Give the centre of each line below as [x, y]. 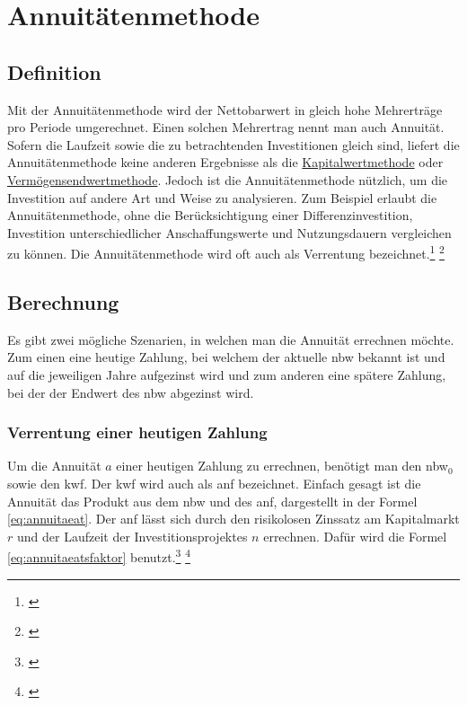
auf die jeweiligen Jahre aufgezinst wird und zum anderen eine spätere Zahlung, [227, 374]
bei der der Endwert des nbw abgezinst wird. [131, 392]
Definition [54, 71]
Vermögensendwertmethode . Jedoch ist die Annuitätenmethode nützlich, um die [228, 179]
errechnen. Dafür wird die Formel [355, 536]
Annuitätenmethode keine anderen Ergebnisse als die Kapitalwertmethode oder [225, 162]
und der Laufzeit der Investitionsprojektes [132, 536]
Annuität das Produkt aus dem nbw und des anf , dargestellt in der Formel [212, 501]
